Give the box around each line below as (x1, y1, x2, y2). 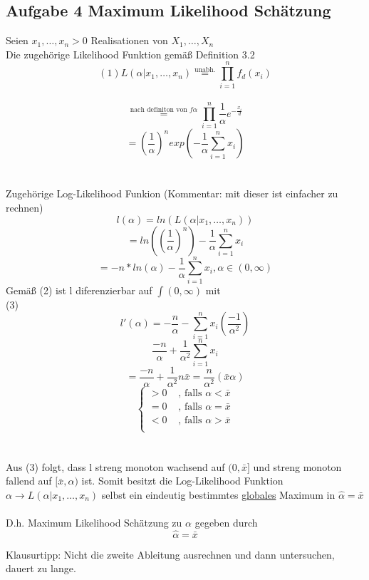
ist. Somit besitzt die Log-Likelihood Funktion (81, 473, 284, 488)
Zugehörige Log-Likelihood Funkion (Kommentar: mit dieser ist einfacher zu (6, 186, 338, 201)
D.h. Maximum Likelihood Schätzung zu (6, 515, 182, 530)
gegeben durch (194, 515, 258, 530)
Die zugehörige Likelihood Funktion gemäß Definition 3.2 (6, 46, 255, 61)
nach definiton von (130, 106, 187, 114)
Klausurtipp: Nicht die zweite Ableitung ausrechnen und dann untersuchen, (6, 547, 335, 561)
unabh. (194, 66, 216, 73)
